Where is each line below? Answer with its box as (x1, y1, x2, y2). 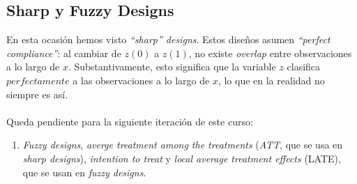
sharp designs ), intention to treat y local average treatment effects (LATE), (22, 151, 341, 165)
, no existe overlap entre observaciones (188, 45, 352, 60)
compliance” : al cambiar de (6, 45, 121, 60)
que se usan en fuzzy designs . (22, 164, 146, 179)
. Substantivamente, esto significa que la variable (68, 59, 276, 74)
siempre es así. (6, 86, 68, 101)
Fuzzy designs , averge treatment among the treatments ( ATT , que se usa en (22, 137, 343, 152)
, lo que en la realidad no (218, 72, 325, 87)
